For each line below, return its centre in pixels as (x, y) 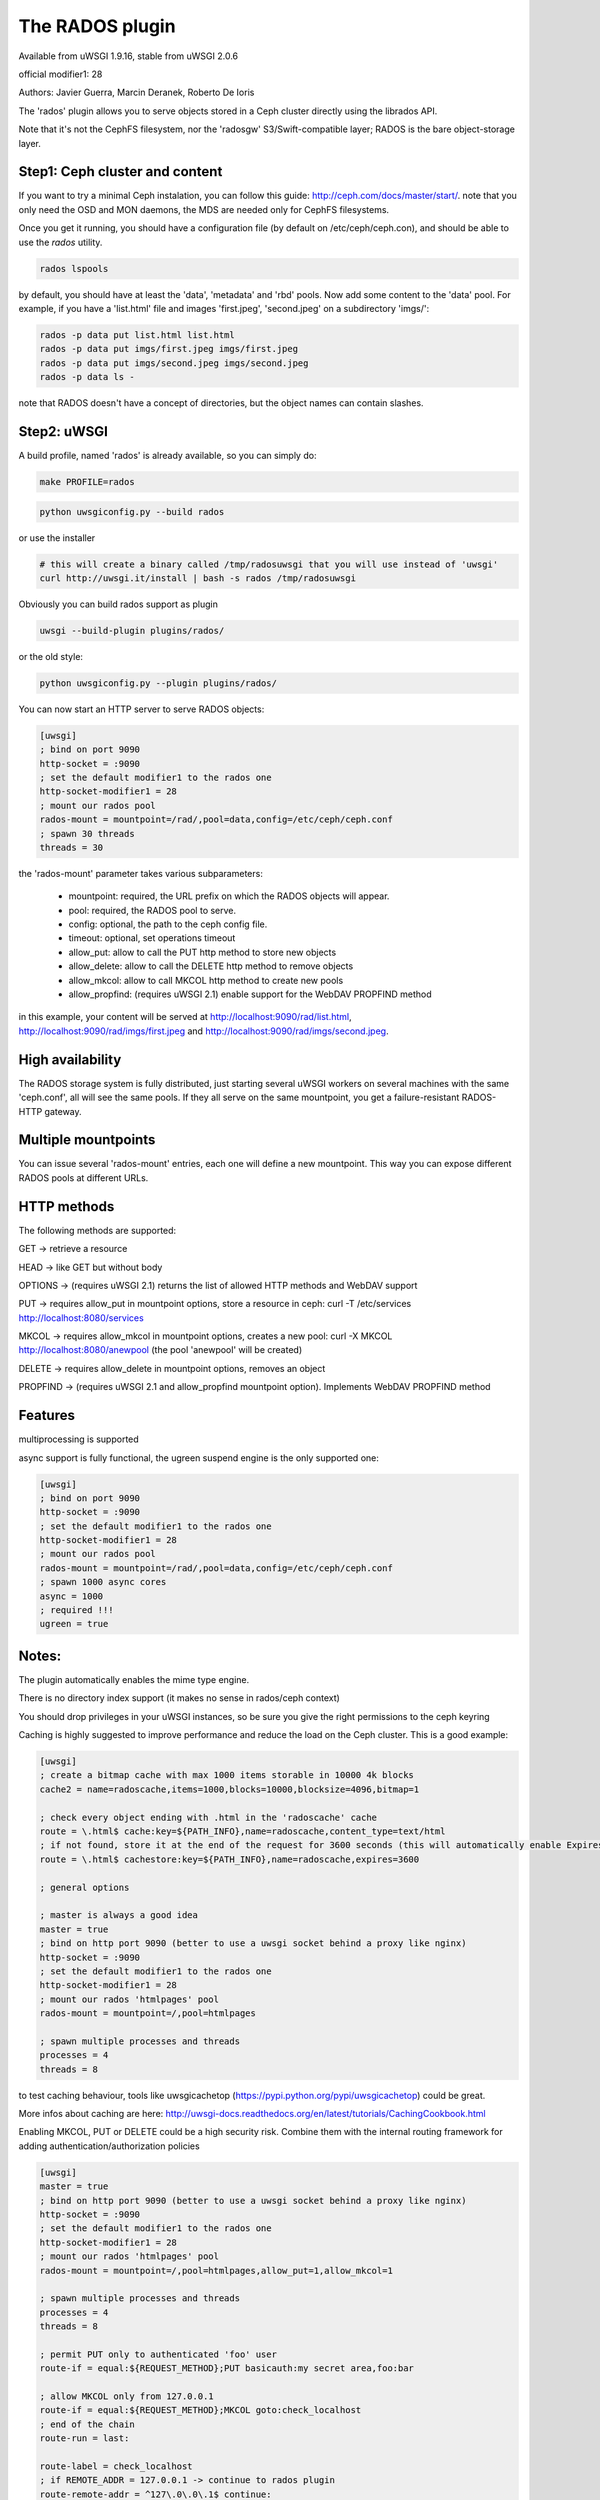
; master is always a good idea (119, 1915)
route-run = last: (84, 2438)
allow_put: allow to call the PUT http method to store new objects (202, 952)
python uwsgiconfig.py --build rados (132, 511)
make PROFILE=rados (87, 481)
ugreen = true (74, 1624)
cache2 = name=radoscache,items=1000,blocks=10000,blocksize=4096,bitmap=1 (229, 1789)
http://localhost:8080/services (81, 1317)
